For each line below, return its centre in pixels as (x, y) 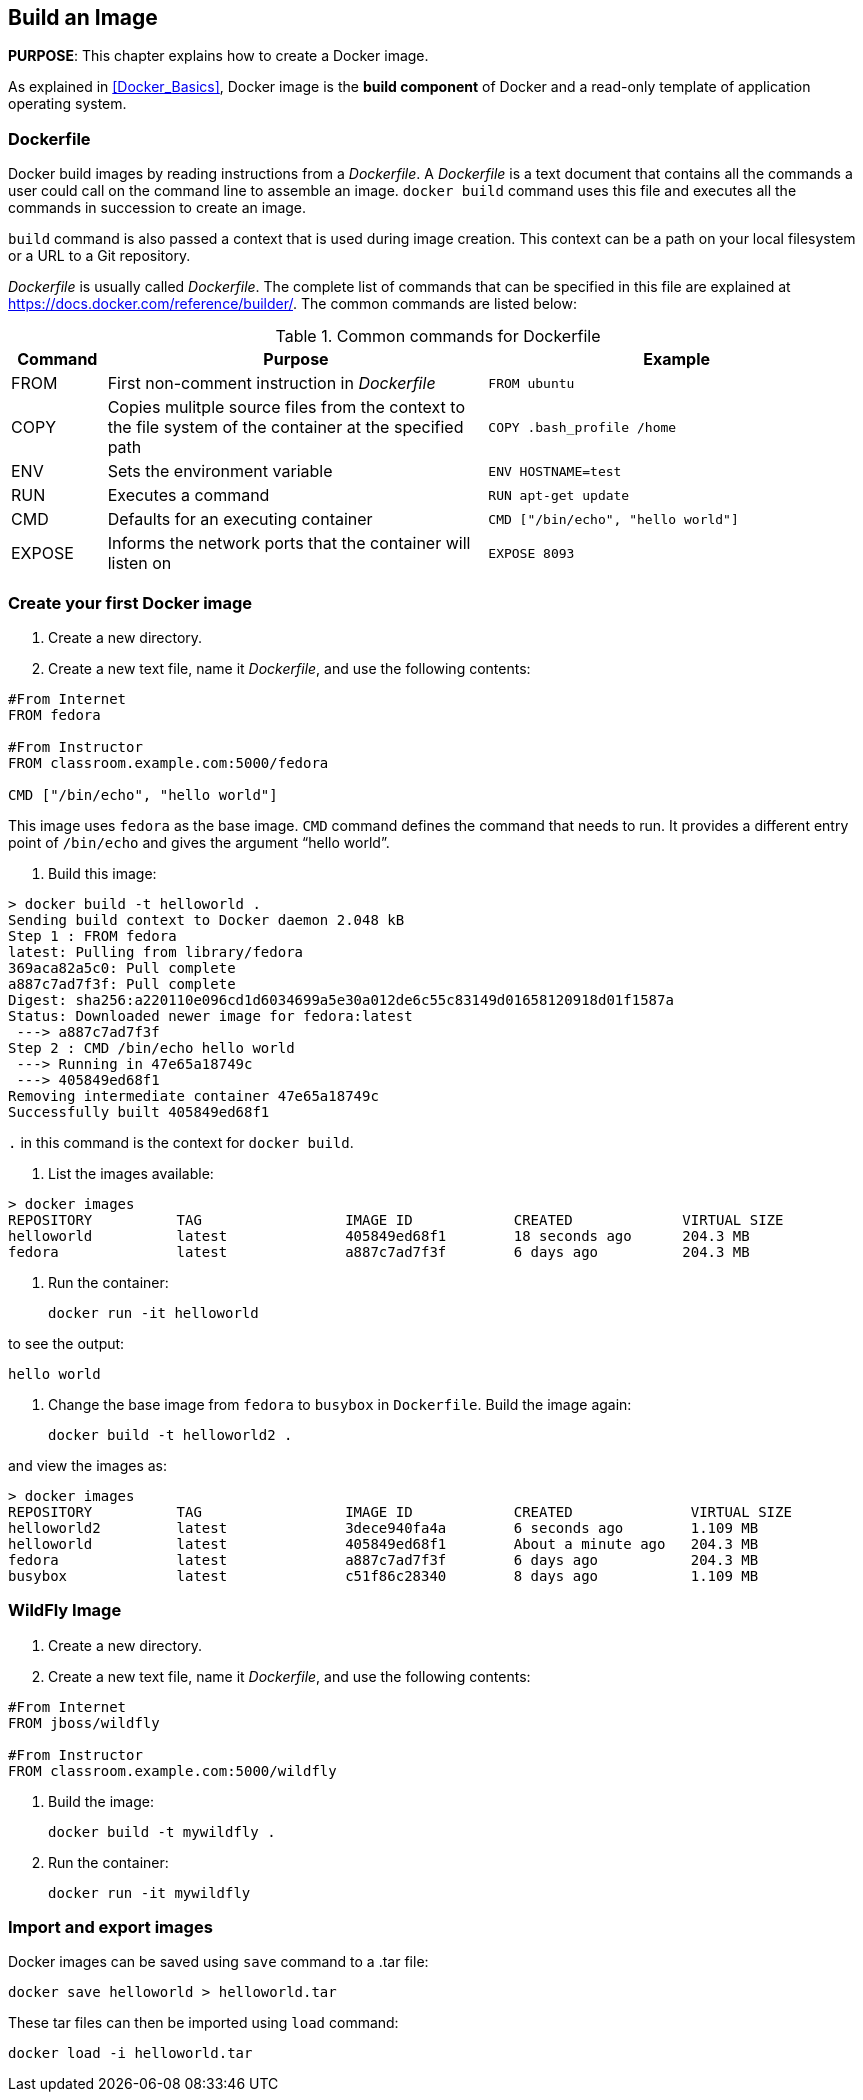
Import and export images (110, 1927)
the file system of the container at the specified (285, 427)
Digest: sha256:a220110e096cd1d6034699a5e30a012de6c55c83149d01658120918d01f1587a (341, 999)
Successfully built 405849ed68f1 (139, 1111)
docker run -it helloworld (153, 1312)
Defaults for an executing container (240, 519)
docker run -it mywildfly (149, 1892)
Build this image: (102, 873)
